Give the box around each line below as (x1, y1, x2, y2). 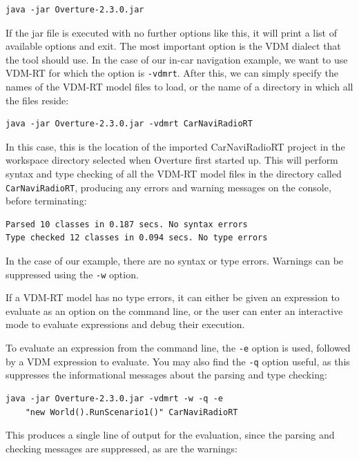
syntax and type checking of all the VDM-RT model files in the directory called (6, 166, 342, 180)
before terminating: (6, 193, 87, 208)
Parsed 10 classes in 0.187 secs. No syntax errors (6, 219, 248, 229)
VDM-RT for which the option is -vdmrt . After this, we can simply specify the (6, 66, 338, 80)
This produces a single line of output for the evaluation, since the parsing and (6, 428, 335, 442)
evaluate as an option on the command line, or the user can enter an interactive (6, 303, 343, 318)
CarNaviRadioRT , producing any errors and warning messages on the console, (6, 180, 331, 194)
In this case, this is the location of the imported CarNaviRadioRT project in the (6, 139, 345, 153)
